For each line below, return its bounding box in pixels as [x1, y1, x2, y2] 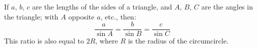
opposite [68, 11, 95, 21]
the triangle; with [4, 11, 59, 21]
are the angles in [201, 1, 253, 11]
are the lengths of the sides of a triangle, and [32, 1, 173, 11]
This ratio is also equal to [4, 35, 84, 46]
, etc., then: [100, 11, 136, 21]
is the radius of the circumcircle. [128, 35, 229, 46]
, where [95, 35, 118, 46]
